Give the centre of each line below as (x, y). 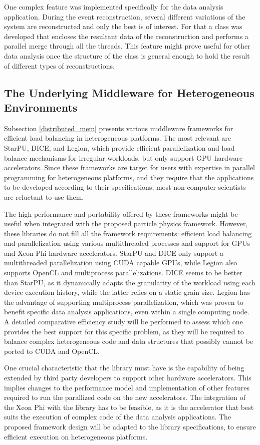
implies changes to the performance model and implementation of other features (127, 387)
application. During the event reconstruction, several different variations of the (125, 16)
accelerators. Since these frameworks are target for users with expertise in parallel (129, 167)
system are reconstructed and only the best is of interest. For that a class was (123, 26)
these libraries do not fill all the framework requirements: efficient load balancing (128, 233)
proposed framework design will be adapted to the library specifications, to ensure (130, 426)
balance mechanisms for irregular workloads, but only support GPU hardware (123, 157)
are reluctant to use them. (44, 196)
